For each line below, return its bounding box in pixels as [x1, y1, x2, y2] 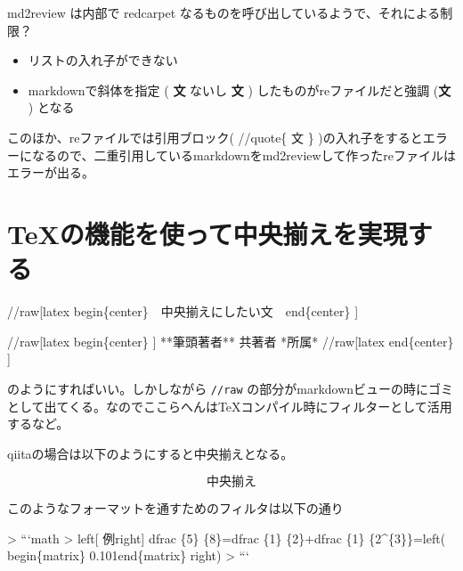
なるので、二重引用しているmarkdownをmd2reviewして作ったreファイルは [31, 145, 456, 164]
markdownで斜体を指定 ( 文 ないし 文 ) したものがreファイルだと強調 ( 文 [28, 80, 451, 99]
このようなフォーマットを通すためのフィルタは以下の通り [7, 499, 344, 518]
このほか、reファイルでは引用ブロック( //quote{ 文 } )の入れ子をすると [7, 127, 423, 146]
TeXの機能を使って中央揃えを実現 [7, 215, 408, 251]
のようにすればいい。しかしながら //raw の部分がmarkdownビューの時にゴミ [7, 379, 454, 397]
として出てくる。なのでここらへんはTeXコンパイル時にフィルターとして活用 [7, 396, 452, 415]
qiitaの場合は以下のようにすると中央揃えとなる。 [7, 444, 294, 462]
